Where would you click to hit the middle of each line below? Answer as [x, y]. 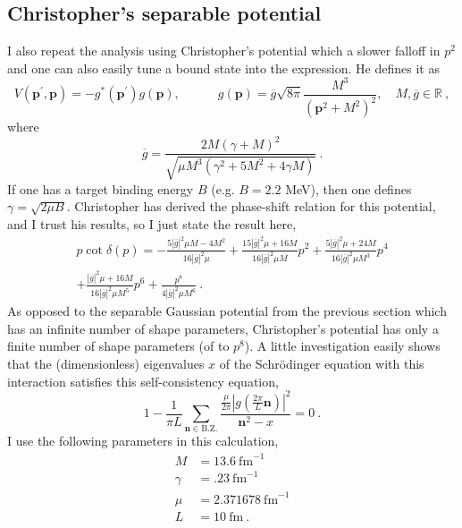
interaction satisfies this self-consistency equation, [143, 381]
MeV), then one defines [349, 188]
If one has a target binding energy [101, 188]
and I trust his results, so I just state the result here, [152, 224]
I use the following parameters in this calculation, [143, 441]
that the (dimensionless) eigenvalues [106, 363]
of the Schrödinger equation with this [322, 363]
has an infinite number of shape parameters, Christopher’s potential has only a [223, 328]
